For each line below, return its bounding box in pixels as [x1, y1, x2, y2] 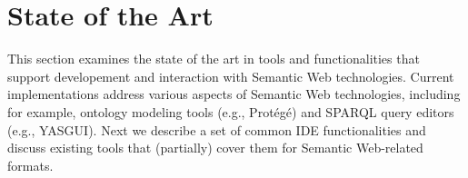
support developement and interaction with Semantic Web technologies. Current [7, 66, 454, 85]
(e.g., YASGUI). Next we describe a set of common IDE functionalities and [7, 120, 426, 139]
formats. [7, 155, 54, 174]
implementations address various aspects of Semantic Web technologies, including [7, 84, 461, 104]
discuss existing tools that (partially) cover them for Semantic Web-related [7, 138, 423, 157]
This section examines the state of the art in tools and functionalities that [7, 49, 420, 68]
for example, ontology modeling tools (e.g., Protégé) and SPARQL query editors [7, 102, 454, 121]
